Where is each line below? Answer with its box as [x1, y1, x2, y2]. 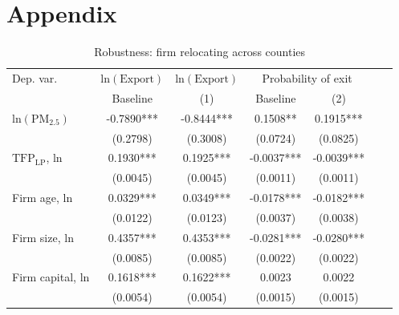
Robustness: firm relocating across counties [94, 43, 306, 60]
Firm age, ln [12, 189, 73, 206]
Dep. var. [12, 69, 58, 86]
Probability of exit [262, 69, 352, 86]
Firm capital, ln [12, 269, 90, 285]
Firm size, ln [12, 228, 74, 245]
